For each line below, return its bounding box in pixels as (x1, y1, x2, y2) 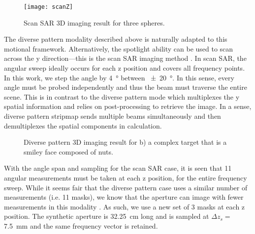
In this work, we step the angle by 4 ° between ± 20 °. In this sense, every (4, 72, 234, 82)
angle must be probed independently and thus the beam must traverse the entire (4, 82, 247, 92)
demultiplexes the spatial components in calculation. (4, 120, 162, 130)
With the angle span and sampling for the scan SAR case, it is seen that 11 (4, 163, 232, 173)
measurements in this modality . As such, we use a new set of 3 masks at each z (4, 201, 245, 211)
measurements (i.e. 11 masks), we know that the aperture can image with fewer (4, 192, 244, 202)
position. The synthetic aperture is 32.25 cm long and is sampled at (4, 211, 209, 221)
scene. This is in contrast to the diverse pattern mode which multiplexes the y (4, 91, 240, 102)
